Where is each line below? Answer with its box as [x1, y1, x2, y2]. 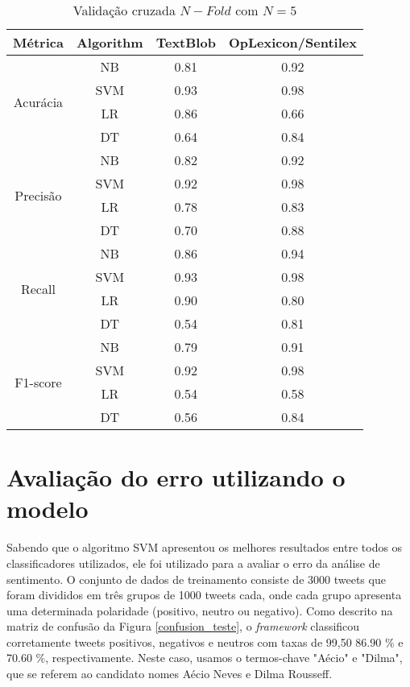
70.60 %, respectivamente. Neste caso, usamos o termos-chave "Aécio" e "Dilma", [6, 649, 403, 666]
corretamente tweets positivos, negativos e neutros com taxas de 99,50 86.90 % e [6, 633, 404, 650]
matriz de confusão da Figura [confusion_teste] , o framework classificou [6, 618, 360, 635]
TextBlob [155, 33, 216, 52]
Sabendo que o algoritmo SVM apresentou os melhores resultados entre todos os [6, 539, 403, 556]
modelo [6, 492, 89, 525]
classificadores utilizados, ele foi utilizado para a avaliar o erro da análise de [6, 554, 380, 571]
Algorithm [76, 33, 143, 52]
